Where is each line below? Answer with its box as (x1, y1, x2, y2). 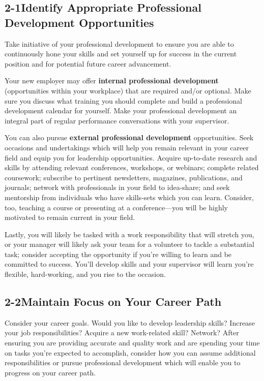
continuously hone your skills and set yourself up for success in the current (5, 48, 237, 59)
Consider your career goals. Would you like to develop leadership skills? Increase (5, 317, 255, 328)
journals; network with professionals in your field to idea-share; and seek (5, 182, 230, 193)
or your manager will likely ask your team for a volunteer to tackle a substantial (5, 239, 254, 249)
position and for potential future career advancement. (5, 58, 171, 69)
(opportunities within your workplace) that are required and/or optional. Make (5, 85, 251, 96)
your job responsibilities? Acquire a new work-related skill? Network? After (5, 327, 239, 338)
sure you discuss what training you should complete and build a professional (5, 95, 242, 106)
